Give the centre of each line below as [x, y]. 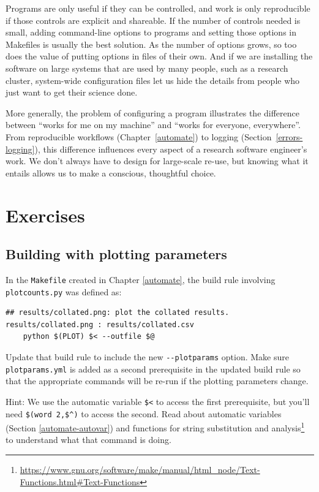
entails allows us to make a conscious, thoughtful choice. [111, 172]
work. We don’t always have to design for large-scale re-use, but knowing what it [157, 161]
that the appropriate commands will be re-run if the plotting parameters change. [157, 381]
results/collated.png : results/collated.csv [100, 324]
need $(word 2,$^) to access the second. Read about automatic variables [144, 413]
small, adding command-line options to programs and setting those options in [151, 32]
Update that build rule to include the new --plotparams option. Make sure [147, 356]
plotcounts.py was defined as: [64, 291]
